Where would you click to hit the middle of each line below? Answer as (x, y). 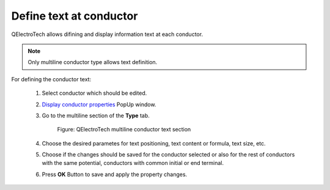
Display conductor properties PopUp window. (99, 104)
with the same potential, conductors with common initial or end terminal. (133, 163)
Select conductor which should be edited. (94, 93)
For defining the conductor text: (51, 79)
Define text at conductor (75, 16)
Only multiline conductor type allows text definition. (93, 62)
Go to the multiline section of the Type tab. (96, 115)
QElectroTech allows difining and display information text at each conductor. (107, 34)
